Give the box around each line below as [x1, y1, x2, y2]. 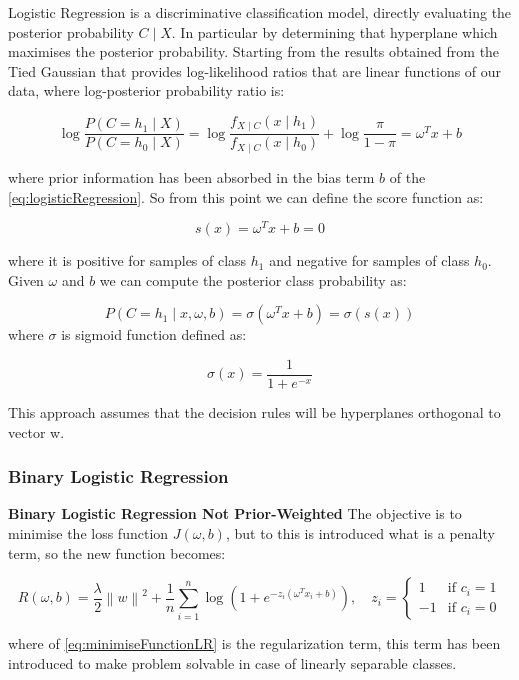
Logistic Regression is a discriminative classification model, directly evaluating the [8, 2, 512, 22]
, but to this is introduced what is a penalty [225, 523, 495, 544]
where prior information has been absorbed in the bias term [8, 166, 375, 187]
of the [389, 166, 426, 187]
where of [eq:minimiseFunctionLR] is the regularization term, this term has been [8, 633, 501, 654]
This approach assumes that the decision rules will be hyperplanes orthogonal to [8, 402, 501, 423]
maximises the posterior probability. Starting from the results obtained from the [8, 41, 500, 62]
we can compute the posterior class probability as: [99, 269, 407, 290]
